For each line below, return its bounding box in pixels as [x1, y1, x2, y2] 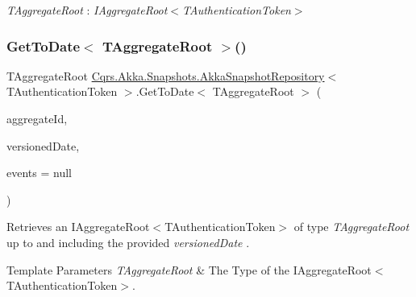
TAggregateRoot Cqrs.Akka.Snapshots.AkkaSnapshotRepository [6, 67, 325, 84]
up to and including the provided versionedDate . [6, 233, 250, 250]
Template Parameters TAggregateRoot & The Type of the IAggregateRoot [6, 261, 372, 278]
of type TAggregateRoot [293, 218, 410, 235]
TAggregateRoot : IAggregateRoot [6, 2, 168, 18]
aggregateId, [6, 110, 68, 126]
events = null [6, 164, 72, 181]
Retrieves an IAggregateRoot [6, 218, 150, 235]
